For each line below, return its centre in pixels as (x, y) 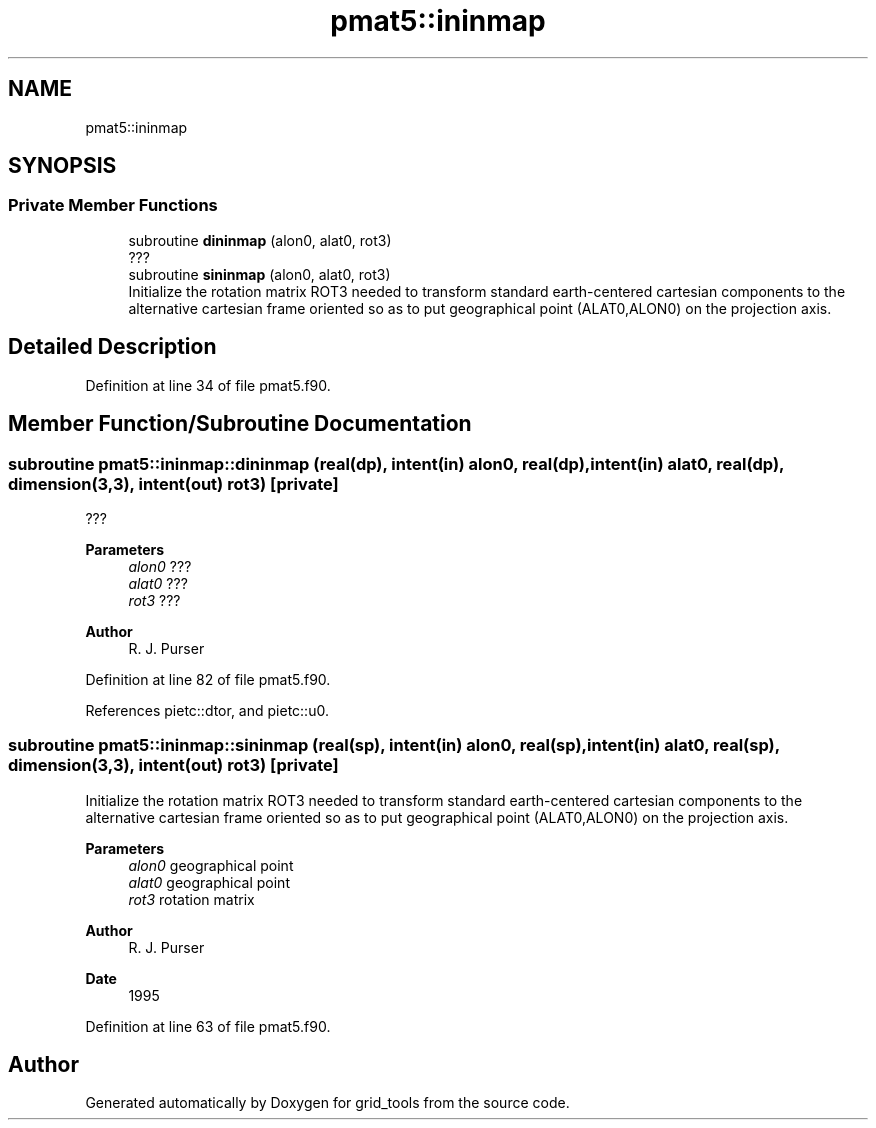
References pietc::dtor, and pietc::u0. (207, 710)
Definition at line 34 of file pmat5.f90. (208, 385)
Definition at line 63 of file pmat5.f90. (208, 1026)
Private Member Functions (113, 205)
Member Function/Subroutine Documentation (240, 424)
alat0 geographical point (209, 882)
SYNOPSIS (62, 166)
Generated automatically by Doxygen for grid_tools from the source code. (327, 1103)
